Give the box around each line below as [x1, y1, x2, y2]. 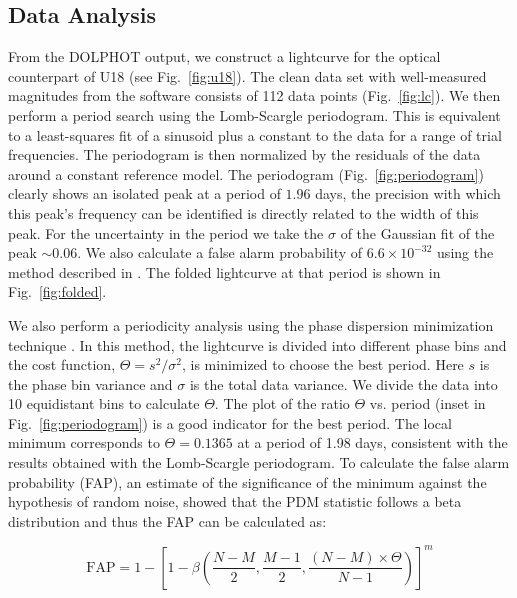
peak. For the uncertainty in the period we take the [8, 222, 324, 243]
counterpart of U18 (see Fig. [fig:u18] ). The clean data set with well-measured [8, 65, 487, 86]
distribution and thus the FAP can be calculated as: [8, 510, 327, 531]
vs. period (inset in [369, 393, 486, 414]
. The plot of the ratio [214, 393, 350, 414]
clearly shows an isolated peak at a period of [8, 183, 281, 204]
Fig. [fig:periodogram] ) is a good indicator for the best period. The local [8, 412, 452, 433]
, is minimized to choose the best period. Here [182, 354, 464, 375]
